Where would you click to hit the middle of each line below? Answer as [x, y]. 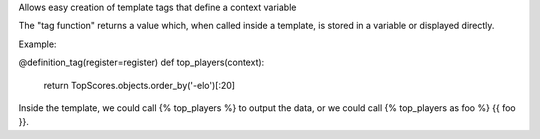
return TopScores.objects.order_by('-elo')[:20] [139, 85]
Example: [37, 44]
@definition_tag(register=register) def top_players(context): [141, 62]
